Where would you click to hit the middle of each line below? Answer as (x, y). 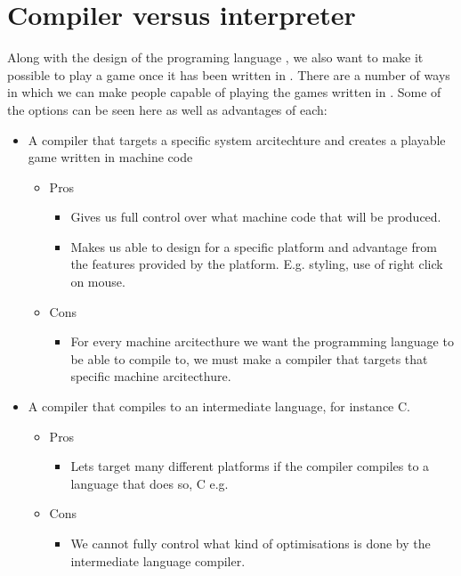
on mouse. (98, 282)
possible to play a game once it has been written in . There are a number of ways (229, 74)
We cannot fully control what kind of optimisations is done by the (251, 543)
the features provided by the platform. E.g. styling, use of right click (257, 264)
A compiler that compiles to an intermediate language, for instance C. (219, 406)
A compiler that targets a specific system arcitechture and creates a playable (237, 139)
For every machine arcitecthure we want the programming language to (262, 341)
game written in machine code (110, 157)
